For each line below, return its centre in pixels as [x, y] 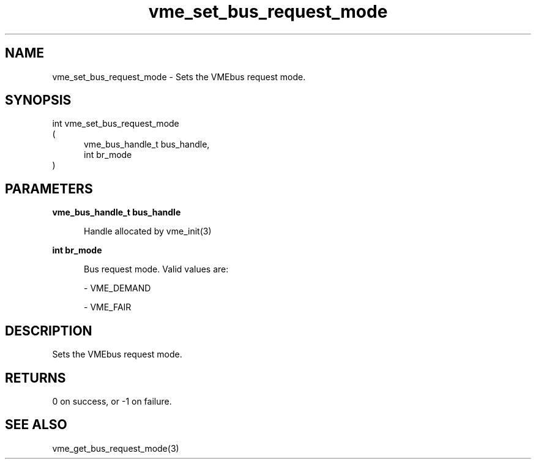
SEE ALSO [36, 425]
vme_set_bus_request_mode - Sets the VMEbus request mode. [179, 77]
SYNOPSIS [38, 100]
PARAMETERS [49, 189]
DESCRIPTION [49, 331]
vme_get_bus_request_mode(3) [116, 448]
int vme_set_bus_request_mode [116, 124]
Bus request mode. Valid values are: [156, 269]
